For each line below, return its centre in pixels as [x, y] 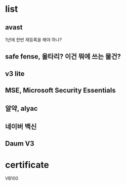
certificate [27, 165]
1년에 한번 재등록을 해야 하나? [34, 40]
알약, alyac [21, 108]
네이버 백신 [21, 126]
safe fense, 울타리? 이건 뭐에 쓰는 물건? [63, 57]
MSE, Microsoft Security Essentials [61, 90]
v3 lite [15, 74]
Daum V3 [20, 144]
